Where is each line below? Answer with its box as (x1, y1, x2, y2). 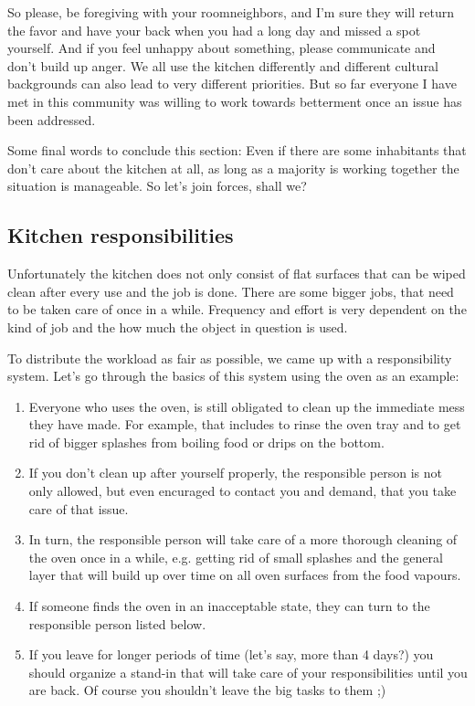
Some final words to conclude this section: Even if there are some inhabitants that (7, 141, 467, 160)
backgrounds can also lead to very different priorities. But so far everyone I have (7, 74, 457, 93)
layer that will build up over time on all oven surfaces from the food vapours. (28, 565, 461, 585)
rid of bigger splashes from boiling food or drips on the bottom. (28, 432, 385, 451)
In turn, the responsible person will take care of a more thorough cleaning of (28, 530, 458, 549)
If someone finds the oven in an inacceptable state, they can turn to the (28, 596, 430, 616)
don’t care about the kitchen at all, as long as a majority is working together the (7, 158, 459, 177)
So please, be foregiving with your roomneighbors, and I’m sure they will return (7, 3, 454, 21)
